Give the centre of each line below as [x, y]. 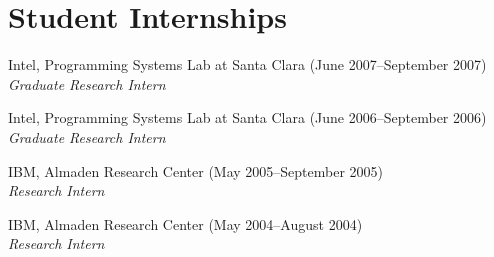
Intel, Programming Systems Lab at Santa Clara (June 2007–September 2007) [247, 64]
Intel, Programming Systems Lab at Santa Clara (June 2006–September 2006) [247, 117]
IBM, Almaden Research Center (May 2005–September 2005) [196, 170]
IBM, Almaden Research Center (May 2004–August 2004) [185, 223]
